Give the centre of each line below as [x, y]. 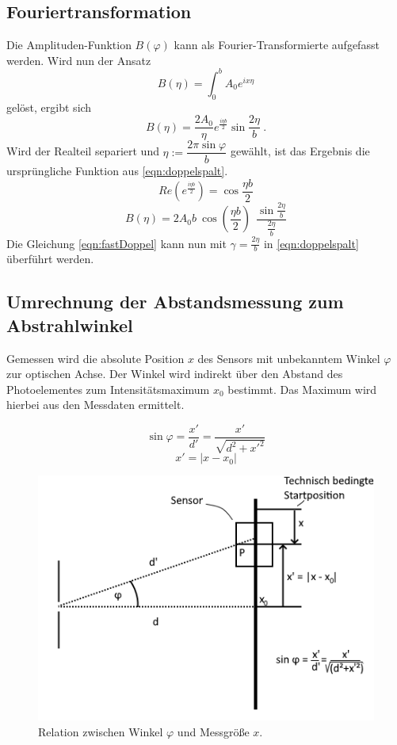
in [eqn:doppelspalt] [311, 243]
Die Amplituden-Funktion [69, 45]
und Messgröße [213, 731]
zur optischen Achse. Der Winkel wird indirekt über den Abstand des [175, 374]
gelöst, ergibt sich [49, 107]
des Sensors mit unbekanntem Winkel [289, 358]
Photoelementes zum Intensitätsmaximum [108, 389]
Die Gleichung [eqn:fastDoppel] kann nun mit [116, 243]
